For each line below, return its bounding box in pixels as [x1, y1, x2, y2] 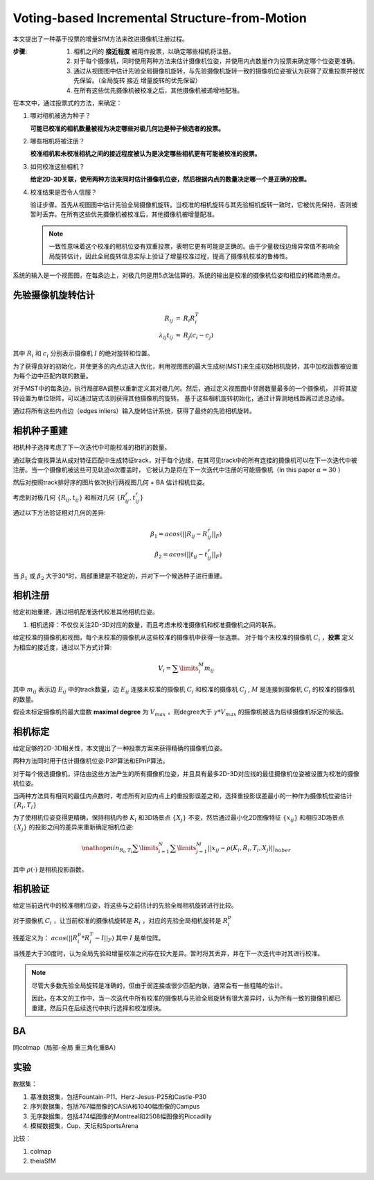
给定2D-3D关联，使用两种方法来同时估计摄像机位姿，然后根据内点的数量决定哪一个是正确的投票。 [30, 175, 311, 184]
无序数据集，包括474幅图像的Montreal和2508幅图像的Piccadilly [30, 1112, 213, 1120]
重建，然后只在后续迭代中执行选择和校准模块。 [31, 1003, 166, 1012]
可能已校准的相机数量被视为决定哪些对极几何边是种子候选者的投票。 [30, 124, 224, 132]
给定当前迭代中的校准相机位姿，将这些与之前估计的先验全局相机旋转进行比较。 [12, 901, 238, 910]
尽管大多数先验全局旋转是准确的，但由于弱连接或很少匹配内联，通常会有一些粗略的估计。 [31, 981, 287, 989]
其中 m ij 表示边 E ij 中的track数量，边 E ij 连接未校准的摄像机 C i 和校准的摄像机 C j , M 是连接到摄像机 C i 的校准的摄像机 [12, 685, 355, 695]
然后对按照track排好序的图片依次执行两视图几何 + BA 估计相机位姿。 [12, 478, 209, 486]
